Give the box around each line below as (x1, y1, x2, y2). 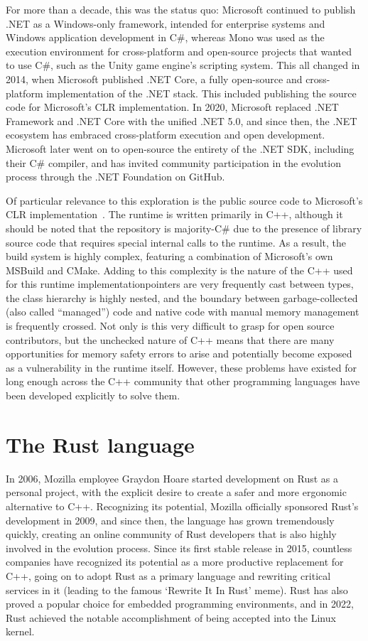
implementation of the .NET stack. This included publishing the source (46, 85, 357, 100)
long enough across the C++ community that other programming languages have (6, 374, 360, 389)
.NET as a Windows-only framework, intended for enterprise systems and (6, 16, 325, 31)
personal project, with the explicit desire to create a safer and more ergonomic (6, 485, 347, 500)
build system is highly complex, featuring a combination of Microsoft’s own (6, 249, 333, 264)
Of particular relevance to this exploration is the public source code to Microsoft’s (6, 193, 363, 208)
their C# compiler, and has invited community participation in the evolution (6, 155, 341, 170)
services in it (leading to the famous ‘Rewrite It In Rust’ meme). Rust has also (6, 582, 348, 597)
